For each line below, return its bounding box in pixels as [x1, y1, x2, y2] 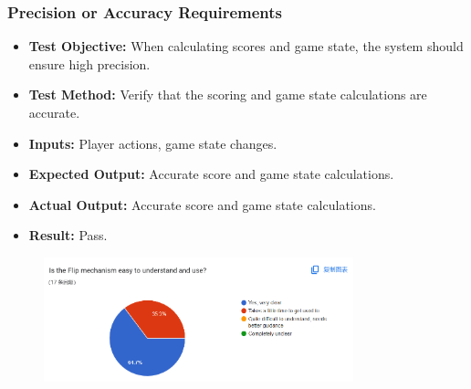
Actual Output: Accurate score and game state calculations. [28, 194, 376, 214]
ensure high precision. [28, 54, 151, 73]
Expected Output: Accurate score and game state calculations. [28, 164, 394, 184]
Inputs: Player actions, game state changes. [28, 133, 277, 152]
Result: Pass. [28, 226, 108, 245]
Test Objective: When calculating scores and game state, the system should [28, 37, 464, 56]
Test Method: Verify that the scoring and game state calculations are [28, 85, 427, 104]
